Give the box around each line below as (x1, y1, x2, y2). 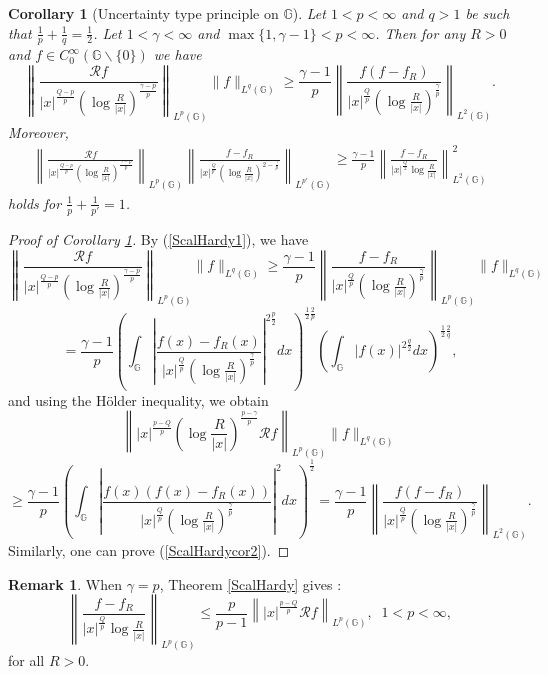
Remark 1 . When (8, 573, 122, 594)
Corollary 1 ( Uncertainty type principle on (8, 3, 279, 23)
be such (465, 3, 510, 23)
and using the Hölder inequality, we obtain (8, 389, 269, 410)
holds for (8, 192, 62, 213)
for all (8, 650, 45, 671)
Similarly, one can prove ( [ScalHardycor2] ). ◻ (8, 540, 290, 561)
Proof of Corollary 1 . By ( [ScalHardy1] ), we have (8, 229, 309, 250)
